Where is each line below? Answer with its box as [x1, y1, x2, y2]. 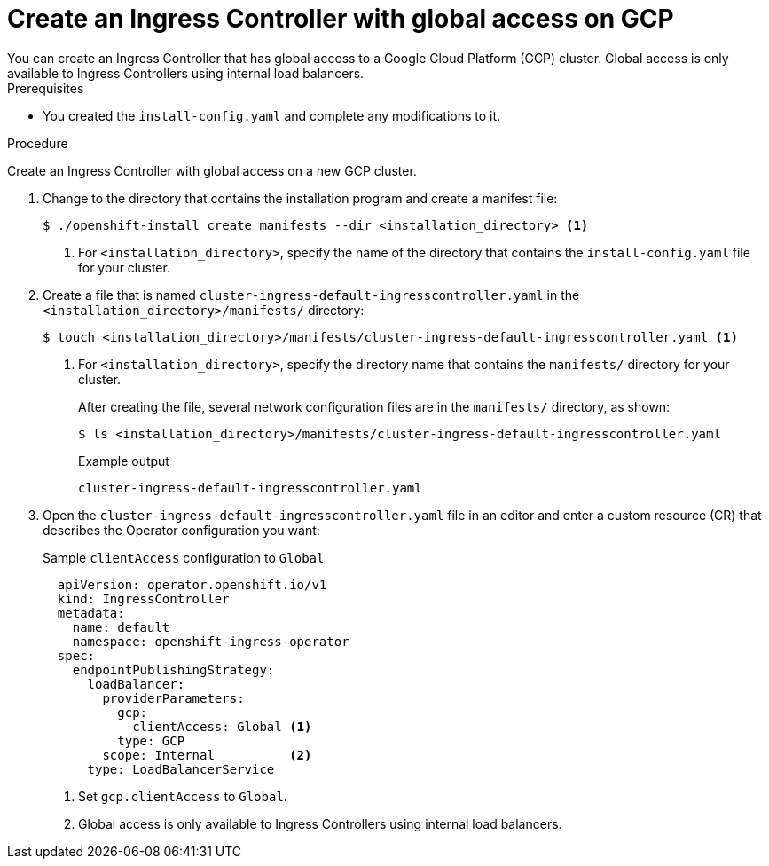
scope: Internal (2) [102, 747, 312, 762]
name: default [72, 619, 170, 634]
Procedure [7, 135, 68, 151]
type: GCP [117, 733, 185, 748]
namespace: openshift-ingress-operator [72, 634, 349, 649]
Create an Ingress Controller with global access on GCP [7, 4, 674, 34]
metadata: [57, 605, 125, 620]
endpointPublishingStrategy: [72, 662, 275, 677]
